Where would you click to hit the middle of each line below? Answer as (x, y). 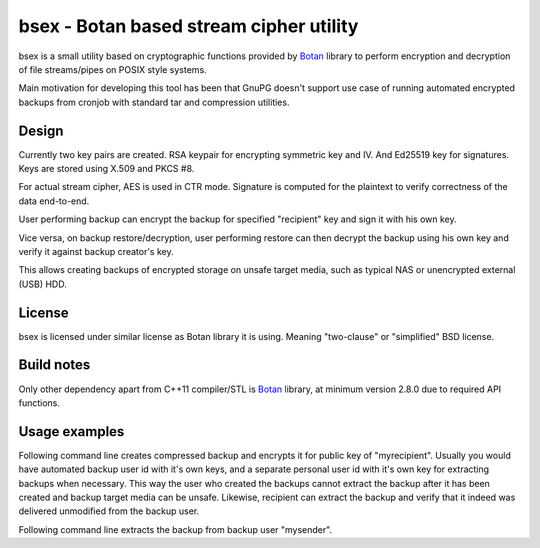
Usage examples (71, 431)
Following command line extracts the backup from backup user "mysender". (175, 529)
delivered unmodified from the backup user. (109, 511)
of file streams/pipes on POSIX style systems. (112, 69)
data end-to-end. (54, 201)
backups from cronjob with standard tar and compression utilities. (154, 102)
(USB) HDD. (42, 284)
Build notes (54, 365)
